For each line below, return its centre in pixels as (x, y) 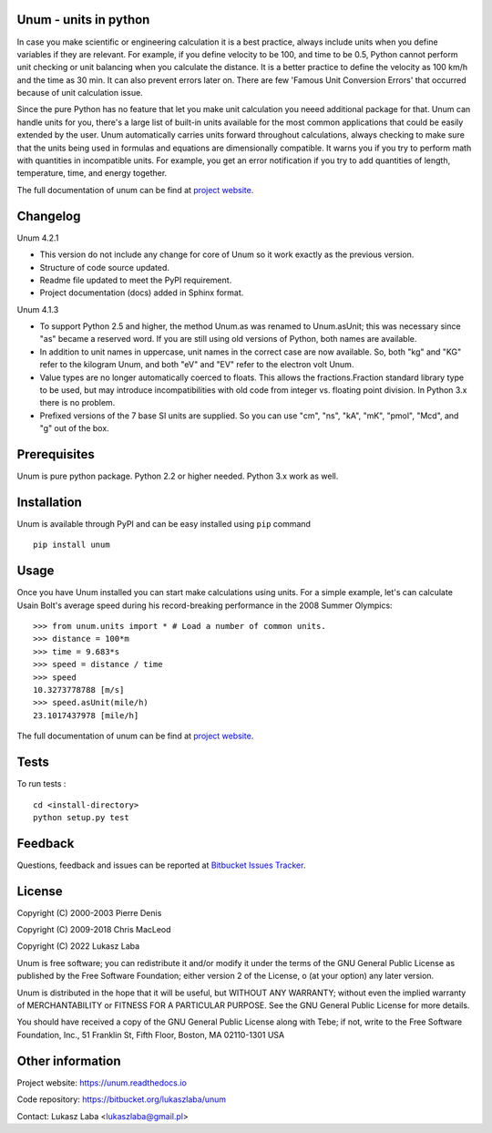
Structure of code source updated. (105, 267)
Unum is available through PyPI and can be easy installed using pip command (164, 524)
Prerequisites (56, 454)
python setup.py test (81, 817)
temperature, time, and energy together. (92, 173)
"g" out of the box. (74, 428)
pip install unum (72, 545)
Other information (69, 1061)
